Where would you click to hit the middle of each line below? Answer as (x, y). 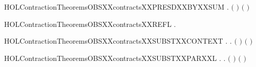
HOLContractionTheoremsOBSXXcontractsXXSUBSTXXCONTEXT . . (118, 41)
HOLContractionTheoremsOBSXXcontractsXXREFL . (90, 24)
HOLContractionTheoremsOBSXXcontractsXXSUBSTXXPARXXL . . (115, 58)
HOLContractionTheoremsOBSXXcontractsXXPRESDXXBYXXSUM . (116, 7)
